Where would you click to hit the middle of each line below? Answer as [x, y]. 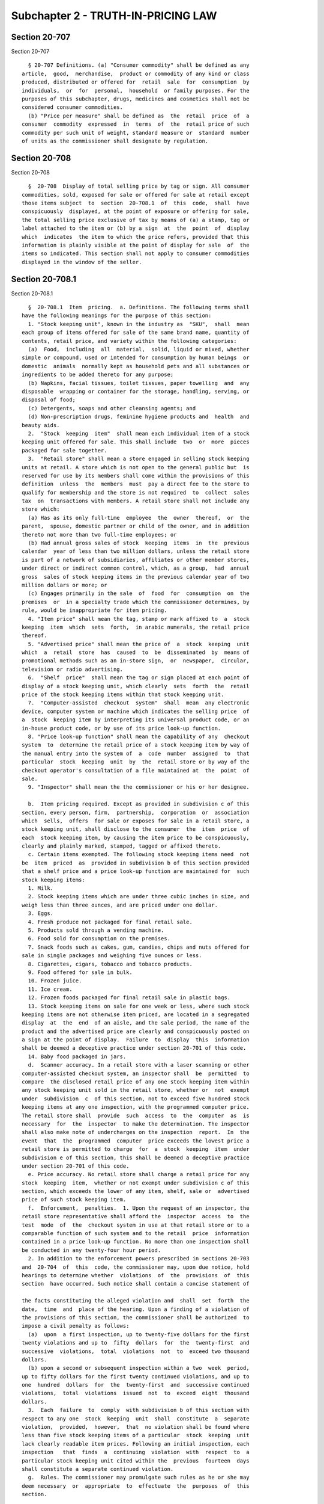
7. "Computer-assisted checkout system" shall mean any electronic [139, 703]
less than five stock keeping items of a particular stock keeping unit [136, 1435]
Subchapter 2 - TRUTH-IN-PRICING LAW [114, 16]
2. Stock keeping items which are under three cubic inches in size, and [139, 897]
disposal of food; [49, 400]
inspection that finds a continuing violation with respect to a [136, 1452]
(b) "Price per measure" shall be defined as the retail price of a [139, 116]
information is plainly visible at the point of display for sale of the [136, 245]
